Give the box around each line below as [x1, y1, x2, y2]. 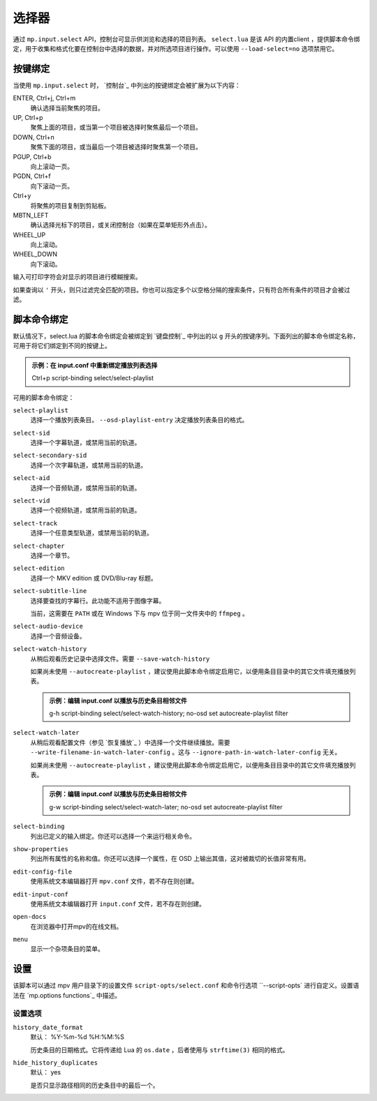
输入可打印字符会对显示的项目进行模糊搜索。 [13, 273, 142, 281]
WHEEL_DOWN [13, 250, 57, 258]
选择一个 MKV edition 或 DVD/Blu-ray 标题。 [30, 574, 157, 582]
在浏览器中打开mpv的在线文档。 [30, 922, 123, 931]
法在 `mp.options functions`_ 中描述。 [13, 991, 121, 999]
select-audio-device [13, 622, 84, 631]
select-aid [13, 474, 50, 482]
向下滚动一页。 [30, 181, 73, 190]
